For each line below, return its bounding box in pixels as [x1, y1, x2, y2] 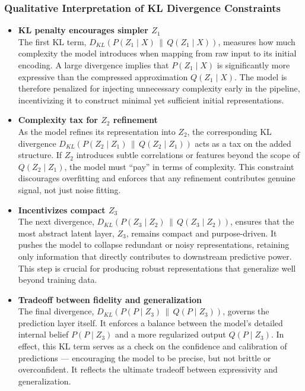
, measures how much [218, 35, 296, 48]
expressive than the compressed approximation [18, 70, 188, 83]
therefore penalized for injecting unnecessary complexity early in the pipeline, [18, 82, 300, 94]
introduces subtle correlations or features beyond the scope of [76, 149, 300, 161]
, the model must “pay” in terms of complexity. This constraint [64, 160, 294, 172]
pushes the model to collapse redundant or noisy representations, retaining [18, 238, 290, 251]
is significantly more [217, 59, 290, 71]
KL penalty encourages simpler [18, 24, 148, 36]
